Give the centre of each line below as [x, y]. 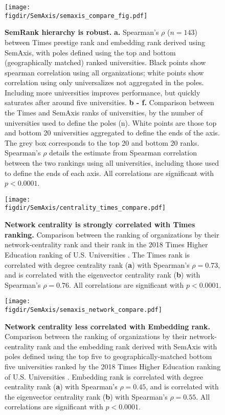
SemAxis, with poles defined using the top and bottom [90, 52]
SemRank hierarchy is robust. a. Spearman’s [82, 32]
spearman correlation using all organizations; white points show [104, 72]
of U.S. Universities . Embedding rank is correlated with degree [104, 376]
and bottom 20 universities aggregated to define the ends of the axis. [112, 133]
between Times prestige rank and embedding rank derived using [105, 42]
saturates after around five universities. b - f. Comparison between [109, 102]
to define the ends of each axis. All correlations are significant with [109, 173]
